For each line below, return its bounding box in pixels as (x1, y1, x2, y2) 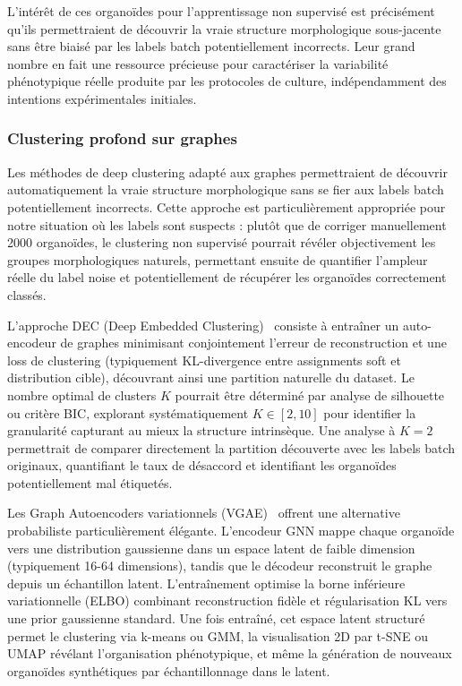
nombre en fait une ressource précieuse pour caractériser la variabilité (7, 54, 389, 73)
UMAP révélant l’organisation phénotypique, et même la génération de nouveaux (7, 644, 452, 663)
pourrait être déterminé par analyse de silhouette (175, 385, 445, 404)
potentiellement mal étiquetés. (7, 473, 173, 492)
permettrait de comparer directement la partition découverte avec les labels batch (7, 438, 456, 457)
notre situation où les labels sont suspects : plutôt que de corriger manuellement (7, 215, 447, 234)
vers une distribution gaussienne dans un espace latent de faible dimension (7, 538, 415, 557)
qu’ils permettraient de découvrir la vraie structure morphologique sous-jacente (7, 19, 441, 38)
